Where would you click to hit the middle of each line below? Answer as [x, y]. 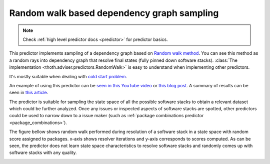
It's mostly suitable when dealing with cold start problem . [68, 76]
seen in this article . [29, 93]
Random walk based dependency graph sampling [114, 13]
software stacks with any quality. [43, 153]
